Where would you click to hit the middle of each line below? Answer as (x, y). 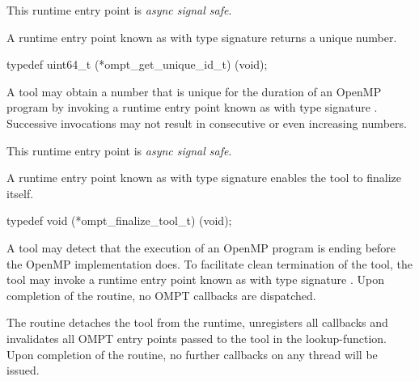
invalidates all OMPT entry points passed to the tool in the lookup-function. (197, 338)
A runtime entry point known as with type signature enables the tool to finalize (204, 178)
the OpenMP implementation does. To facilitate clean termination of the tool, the (209, 263)
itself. (20, 193)
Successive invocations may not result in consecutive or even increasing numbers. (207, 123)
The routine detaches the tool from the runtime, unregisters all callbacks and (197, 322)
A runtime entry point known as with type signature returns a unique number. (202, 37)
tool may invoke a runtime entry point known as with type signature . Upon (195, 279)
